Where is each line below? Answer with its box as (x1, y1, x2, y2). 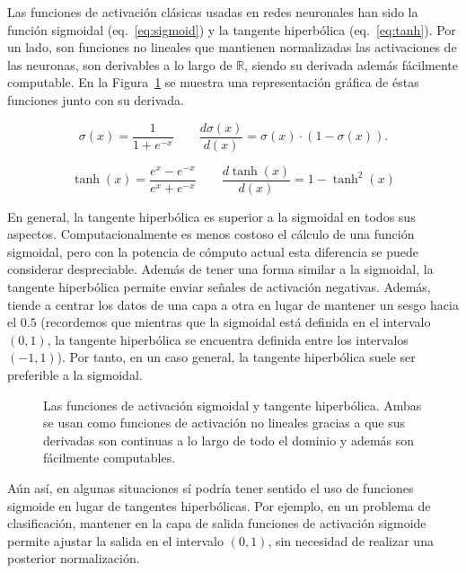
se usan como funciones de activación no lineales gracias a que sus (43, 413, 406, 432)
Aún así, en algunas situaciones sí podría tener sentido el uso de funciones (7, 479, 414, 497)
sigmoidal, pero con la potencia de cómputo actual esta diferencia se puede (7, 242, 419, 260)
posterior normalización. (7, 549, 140, 568)
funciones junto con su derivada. (7, 90, 184, 109)
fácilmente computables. (43, 448, 176, 467)
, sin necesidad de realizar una (268, 531, 434, 550)
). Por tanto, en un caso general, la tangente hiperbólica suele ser (57, 348, 416, 366)
